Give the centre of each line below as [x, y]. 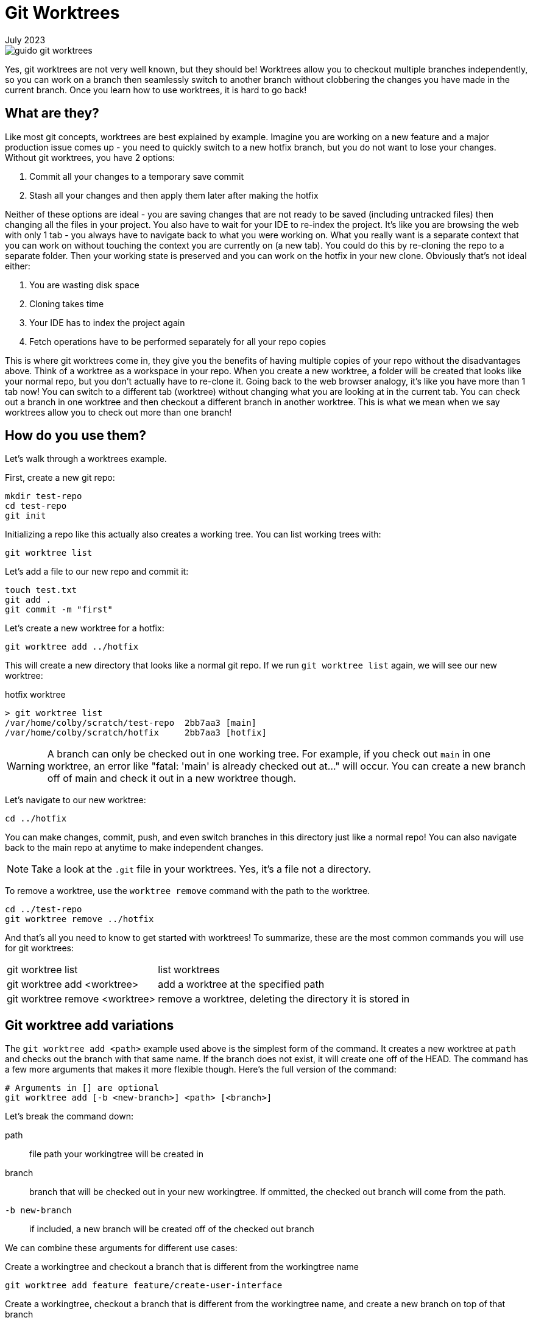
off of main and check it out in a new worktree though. [172, 779]
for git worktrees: [40, 948]
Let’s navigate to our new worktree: [76, 800]
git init [26, 516]
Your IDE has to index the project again [107, 322]
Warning [26, 766]
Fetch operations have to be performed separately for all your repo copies [178, 341]
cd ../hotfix [36, 819]
